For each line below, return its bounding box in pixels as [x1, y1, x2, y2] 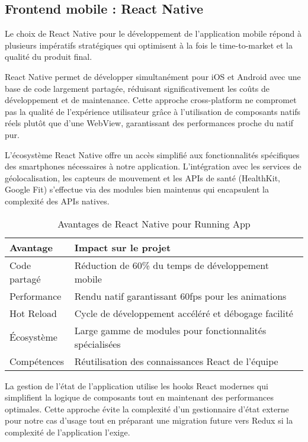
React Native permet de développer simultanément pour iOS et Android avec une [5, 70, 301, 82]
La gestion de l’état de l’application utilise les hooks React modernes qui [5, 379, 268, 392]
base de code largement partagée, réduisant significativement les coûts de [5, 82, 269, 94]
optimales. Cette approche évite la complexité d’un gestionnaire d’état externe [5, 402, 289, 415]
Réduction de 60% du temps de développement [74, 258, 269, 272]
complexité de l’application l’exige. [5, 425, 130, 438]
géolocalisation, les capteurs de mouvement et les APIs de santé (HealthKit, [5, 171, 280, 184]
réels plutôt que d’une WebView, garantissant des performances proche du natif [5, 117, 294, 129]
